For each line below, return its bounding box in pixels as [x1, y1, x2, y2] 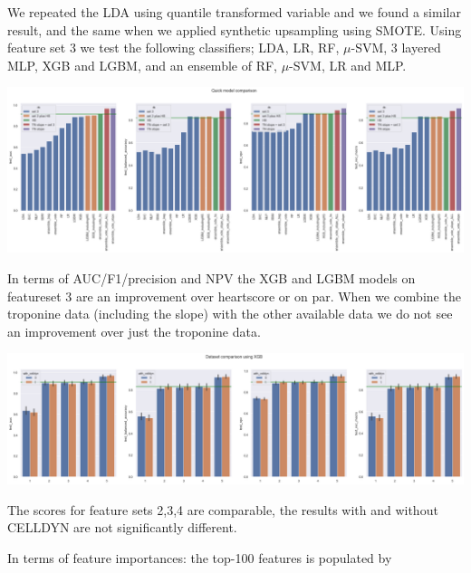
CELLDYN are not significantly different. [7, 518, 237, 537]
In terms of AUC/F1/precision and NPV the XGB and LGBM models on [7, 269, 416, 288]
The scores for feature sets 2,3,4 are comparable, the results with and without [7, 500, 438, 519]
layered [401, 38, 441, 57]
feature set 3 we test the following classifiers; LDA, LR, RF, [7, 38, 340, 57]
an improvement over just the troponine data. [7, 321, 261, 340]
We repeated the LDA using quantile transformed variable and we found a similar [7, 3, 461, 21]
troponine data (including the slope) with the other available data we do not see [7, 304, 453, 323]
